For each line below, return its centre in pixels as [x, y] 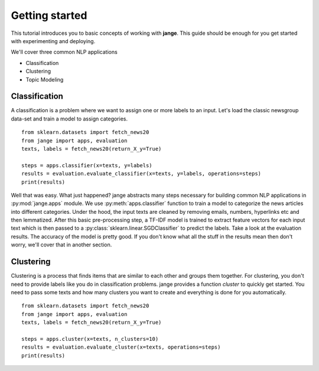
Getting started [49, 15]
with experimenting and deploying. [53, 41]
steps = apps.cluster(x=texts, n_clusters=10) [90, 339]
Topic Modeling [45, 79]
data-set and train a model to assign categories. [69, 119]
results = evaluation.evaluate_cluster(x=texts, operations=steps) [121, 347]
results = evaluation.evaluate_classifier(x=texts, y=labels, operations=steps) [141, 174]
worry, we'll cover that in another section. [61, 245]
